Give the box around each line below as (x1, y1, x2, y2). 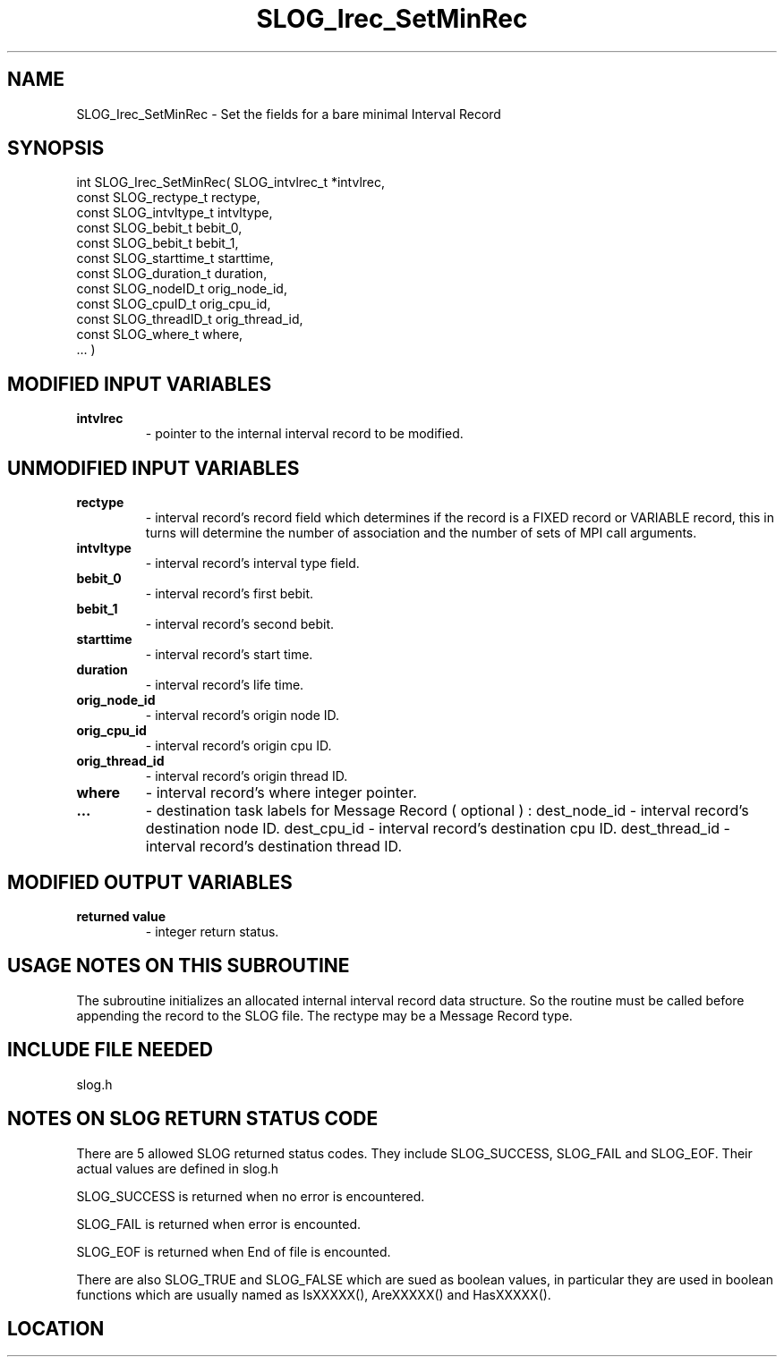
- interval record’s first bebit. (145, 586, 314, 602)
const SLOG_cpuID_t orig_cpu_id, (76, 296, 271, 312)
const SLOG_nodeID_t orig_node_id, (76, 281, 287, 297)
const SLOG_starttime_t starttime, (76, 250, 274, 267)
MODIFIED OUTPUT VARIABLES (7, 870, 293, 894)
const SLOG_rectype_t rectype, (76, 190, 260, 206)
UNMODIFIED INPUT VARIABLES (7, 456, 300, 479)
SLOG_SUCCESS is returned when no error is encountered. (76, 1188, 425, 1204)
